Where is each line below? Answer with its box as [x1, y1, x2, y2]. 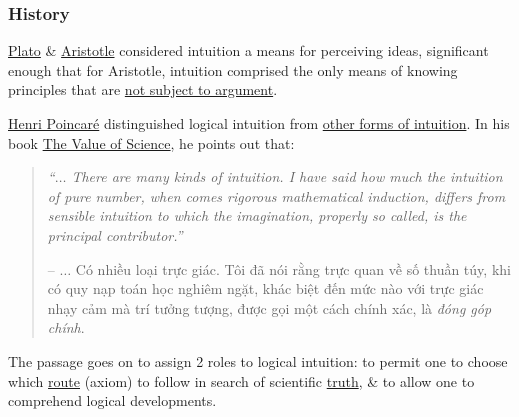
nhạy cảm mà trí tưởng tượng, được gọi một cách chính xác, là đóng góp [47, 297, 492, 318]
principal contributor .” [47, 224, 183, 245]
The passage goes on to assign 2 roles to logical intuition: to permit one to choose [8, 350, 508, 371]
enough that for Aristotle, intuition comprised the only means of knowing [8, 59, 458, 80]
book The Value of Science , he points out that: [8, 132, 295, 153]
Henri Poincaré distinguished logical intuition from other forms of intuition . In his [8, 113, 510, 133]
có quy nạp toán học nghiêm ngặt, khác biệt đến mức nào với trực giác [47, 278, 484, 299]
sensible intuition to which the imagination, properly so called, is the [47, 205, 467, 226]
